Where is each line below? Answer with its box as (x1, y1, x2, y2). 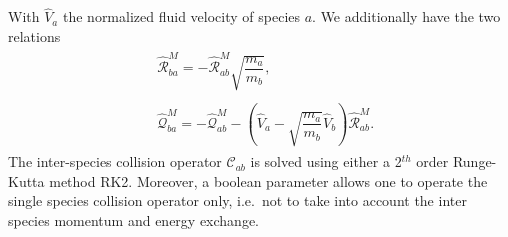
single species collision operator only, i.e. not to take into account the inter (8, 190, 467, 211)
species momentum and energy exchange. (8, 209, 259, 230)
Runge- (452, 151, 497, 172)
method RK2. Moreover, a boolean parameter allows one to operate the (49, 170, 488, 191)
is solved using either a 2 (250, 151, 402, 172)
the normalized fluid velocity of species (62, 6, 301, 27)
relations (8, 25, 61, 46)
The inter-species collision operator (8, 151, 222, 172)
